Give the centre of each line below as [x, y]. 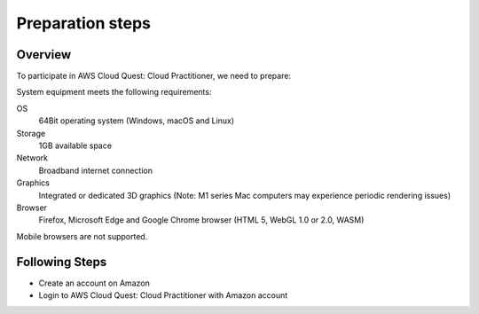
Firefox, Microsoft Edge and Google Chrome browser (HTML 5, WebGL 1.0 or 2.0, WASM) [201, 220]
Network [32, 158]
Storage [31, 133]
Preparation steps [83, 23]
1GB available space [75, 145]
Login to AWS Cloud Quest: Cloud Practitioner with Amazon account [163, 295]
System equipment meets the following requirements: [114, 92]
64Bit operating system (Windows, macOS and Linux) [137, 121]
